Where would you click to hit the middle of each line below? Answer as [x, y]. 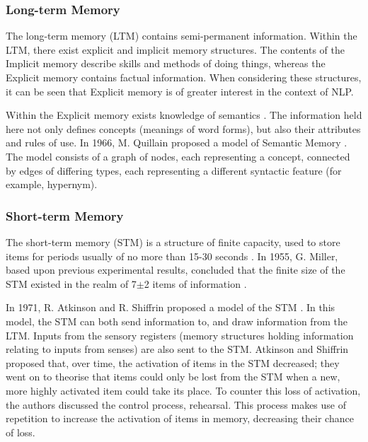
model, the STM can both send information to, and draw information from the [177, 321]
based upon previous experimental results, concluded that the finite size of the [176, 270]
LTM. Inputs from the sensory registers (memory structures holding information [180, 335]
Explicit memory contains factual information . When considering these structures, [184, 77]
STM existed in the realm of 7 [71, 283]
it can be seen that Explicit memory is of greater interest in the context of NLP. [180, 91]
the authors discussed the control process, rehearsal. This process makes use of [176, 404]
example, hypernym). [52, 184]
